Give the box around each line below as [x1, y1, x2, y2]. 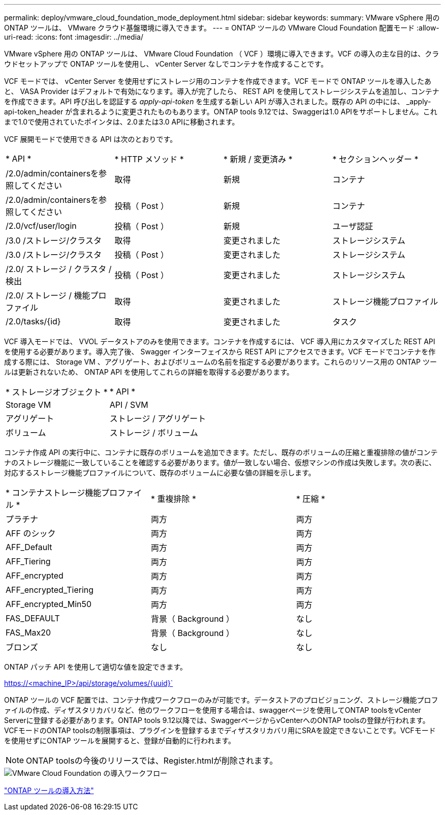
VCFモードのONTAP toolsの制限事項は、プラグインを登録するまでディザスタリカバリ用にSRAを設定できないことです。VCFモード [4, 726, 436, 735]
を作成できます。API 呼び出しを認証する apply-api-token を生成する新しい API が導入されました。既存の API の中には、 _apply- [4, 97, 431, 106]
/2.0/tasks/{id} [6, 316, 61, 326]
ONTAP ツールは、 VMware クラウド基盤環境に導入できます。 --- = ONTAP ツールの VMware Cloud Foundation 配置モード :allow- [4, 23, 439, 32]
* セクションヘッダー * [332, 154, 419, 164]
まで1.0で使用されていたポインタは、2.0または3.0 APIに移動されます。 [4, 117, 239, 126]
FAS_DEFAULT [6, 613, 60, 623]
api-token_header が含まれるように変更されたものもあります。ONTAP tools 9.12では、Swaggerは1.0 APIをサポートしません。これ [4, 107, 437, 116]
